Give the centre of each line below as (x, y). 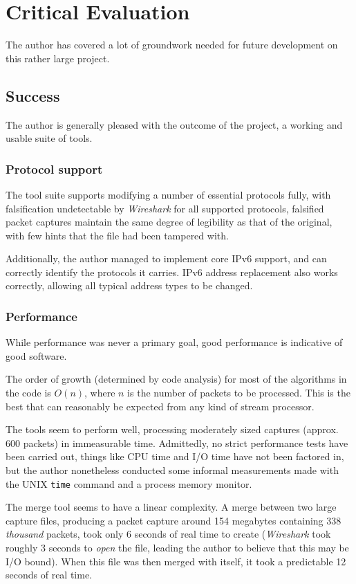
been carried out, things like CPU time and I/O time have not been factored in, (175, 456)
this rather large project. (58, 58)
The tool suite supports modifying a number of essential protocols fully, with (168, 194)
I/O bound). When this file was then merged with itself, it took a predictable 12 (176, 561)
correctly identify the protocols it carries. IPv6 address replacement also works (172, 272)
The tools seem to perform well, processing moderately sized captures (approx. (172, 429)
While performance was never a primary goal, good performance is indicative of (174, 342)
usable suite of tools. (49, 138)
